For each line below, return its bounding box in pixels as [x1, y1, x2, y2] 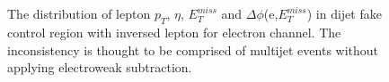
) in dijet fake [306, 4, 382, 23]
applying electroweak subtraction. [7, 58, 192, 77]
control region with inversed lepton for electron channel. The [7, 22, 341, 41]
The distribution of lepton [7, 4, 151, 23]
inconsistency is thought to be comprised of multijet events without [7, 40, 379, 59]
